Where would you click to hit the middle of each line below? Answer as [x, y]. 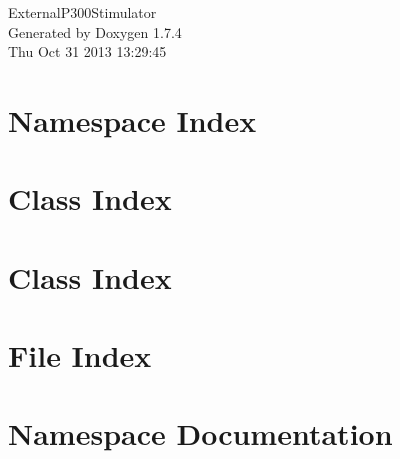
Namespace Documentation [200, 433]
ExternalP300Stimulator [82, 12]
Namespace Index [132, 119]
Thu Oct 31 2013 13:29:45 [87, 51]
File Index [80, 355]
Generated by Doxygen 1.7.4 [95, 31]
